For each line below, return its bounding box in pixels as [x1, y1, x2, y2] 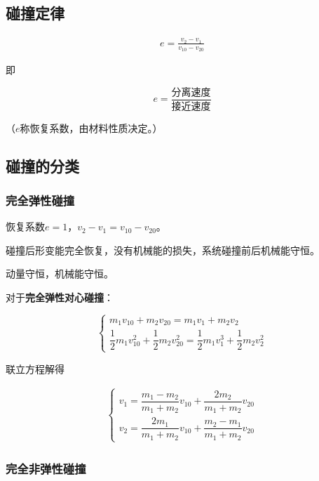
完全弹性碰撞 [6, 191, 75, 209]
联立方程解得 [6, 361, 65, 376]
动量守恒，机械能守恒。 [6, 266, 114, 281]
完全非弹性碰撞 [6, 459, 86, 477]
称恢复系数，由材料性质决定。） [20, 120, 163, 135]
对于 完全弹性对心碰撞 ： [6, 290, 114, 305]
